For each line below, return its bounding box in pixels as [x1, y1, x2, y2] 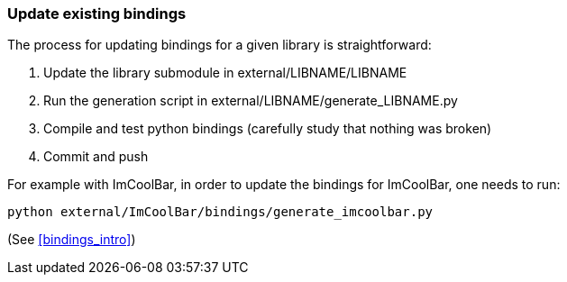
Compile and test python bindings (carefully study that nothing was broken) [43, 121, 492, 137]
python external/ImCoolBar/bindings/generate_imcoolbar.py [7, 205, 434, 220]
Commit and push [43, 149, 149, 165]
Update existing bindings [7, 5, 187, 23]
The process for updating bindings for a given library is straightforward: [7, 37, 432, 53]
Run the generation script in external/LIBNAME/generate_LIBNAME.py [43, 93, 458, 109]
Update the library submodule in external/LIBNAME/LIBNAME [43, 65, 407, 81]
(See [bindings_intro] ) [7, 232, 136, 248]
